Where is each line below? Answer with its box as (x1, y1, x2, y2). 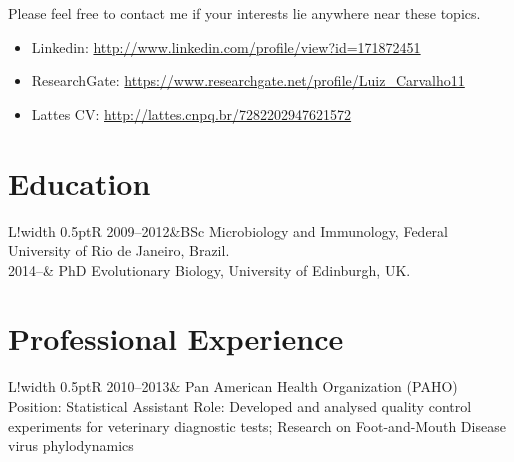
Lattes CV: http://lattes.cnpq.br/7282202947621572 (31, 103, 352, 124)
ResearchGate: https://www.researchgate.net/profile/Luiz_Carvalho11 (31, 70, 465, 91)
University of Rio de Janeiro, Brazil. (8, 240, 230, 261)
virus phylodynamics (8, 435, 134, 456)
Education (8, 162, 151, 203)
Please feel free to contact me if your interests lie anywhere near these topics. (8, 3, 481, 23)
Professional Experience (8, 318, 344, 359)
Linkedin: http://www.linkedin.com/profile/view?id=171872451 (31, 36, 421, 57)
